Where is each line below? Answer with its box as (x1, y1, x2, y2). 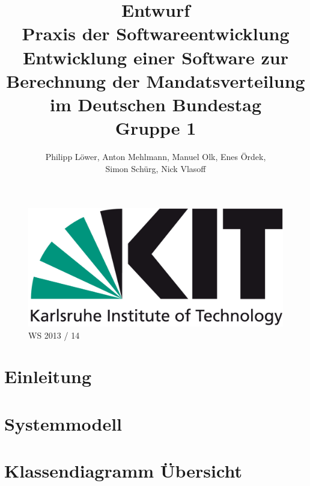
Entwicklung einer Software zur (23, 45, 288, 69)
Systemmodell (4, 411, 123, 435)
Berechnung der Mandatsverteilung (6, 68, 305, 93)
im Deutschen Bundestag (49, 91, 262, 116)
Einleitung (4, 364, 92, 389)
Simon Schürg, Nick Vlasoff (105, 162, 206, 174)
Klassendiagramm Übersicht (4, 458, 242, 483)
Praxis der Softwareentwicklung (22, 21, 290, 46)
